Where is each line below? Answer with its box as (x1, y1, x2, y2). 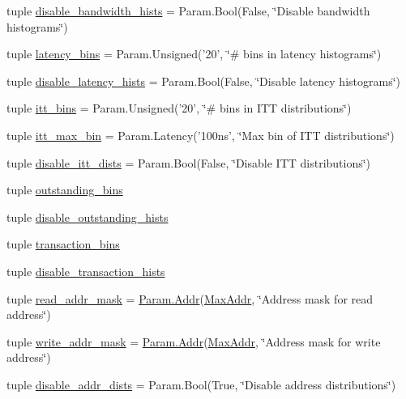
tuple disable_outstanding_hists (6, 208, 169, 225)
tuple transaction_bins (6, 236, 120, 253)
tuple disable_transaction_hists (6, 262, 165, 279)
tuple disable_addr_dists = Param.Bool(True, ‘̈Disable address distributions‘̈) (6, 376, 396, 393)
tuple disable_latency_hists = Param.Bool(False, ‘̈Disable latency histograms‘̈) (6, 72, 400, 89)
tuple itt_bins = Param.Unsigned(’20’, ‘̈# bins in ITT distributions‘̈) (6, 100, 352, 117)
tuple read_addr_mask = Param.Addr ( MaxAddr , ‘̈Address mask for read (6, 290, 374, 307)
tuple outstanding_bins (6, 181, 123, 198)
